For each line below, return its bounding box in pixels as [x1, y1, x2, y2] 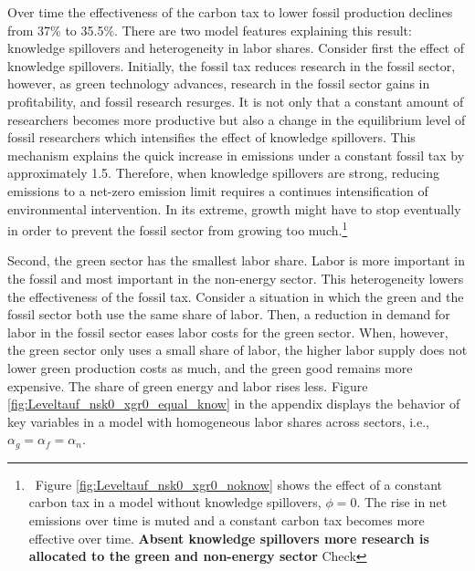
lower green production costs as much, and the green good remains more [7, 358, 413, 377]
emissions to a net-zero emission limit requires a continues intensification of [7, 181, 428, 200]
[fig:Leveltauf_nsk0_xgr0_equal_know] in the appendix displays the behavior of [7, 394, 460, 413]
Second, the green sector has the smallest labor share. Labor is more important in [7, 251, 466, 270]
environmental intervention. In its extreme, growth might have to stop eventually [7, 199, 461, 218]
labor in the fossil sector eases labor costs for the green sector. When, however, [7, 322, 449, 341]
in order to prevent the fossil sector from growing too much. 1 [7, 218, 348, 239]
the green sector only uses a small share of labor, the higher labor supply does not [7, 340, 468, 359]
